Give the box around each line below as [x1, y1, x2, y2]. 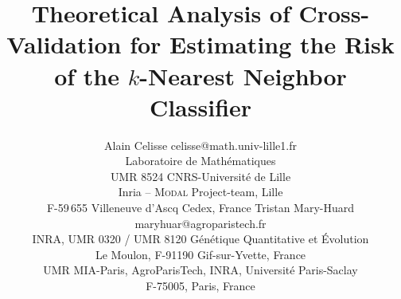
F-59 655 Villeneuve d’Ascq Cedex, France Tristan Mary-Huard [46, 199, 355, 216]
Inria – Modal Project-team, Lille [118, 183, 283, 200]
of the [54, 59, 120, 92]
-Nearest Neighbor [139, 59, 347, 92]
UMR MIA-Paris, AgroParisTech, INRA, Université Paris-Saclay [43, 262, 358, 278]
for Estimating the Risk [130, 28, 395, 61]
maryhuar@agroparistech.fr [134, 214, 267, 231]
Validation [6, 28, 122, 61]
